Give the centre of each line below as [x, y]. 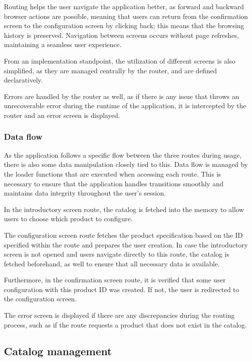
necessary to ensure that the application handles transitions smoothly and [114, 183]
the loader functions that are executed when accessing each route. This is [113, 173]
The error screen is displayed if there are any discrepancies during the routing [119, 315]
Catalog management [58, 351]
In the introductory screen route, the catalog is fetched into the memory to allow [124, 209]
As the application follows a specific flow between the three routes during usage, [123, 155]
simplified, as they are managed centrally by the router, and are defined [110, 70]
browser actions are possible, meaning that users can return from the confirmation [126, 16]
